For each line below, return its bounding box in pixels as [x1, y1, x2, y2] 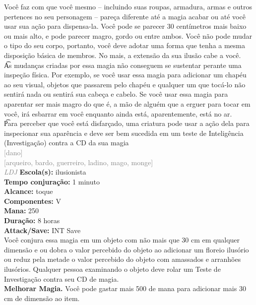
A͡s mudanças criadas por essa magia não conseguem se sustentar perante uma [4, 60, 242, 70]
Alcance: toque [4, 186, 53, 196]
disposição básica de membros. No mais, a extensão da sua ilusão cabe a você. [4, 50, 241, 60]
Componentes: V [4, 195, 61, 206]
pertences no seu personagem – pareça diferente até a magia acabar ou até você [4, 11, 246, 21]
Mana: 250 [4, 205, 39, 216]
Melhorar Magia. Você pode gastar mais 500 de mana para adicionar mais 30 [4, 283, 246, 294]
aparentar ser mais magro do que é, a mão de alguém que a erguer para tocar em [4, 98, 251, 109]
